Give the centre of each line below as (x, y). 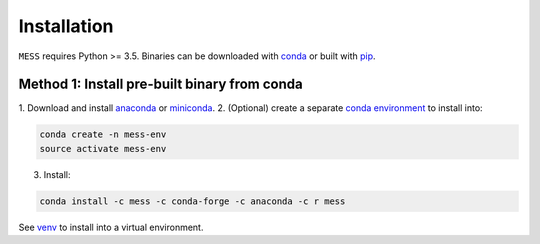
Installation (66, 26)
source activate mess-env (103, 148)
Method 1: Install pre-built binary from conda (161, 84)
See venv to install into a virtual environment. (111, 227)
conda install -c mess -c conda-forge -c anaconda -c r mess (192, 201)
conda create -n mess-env (103, 134)
